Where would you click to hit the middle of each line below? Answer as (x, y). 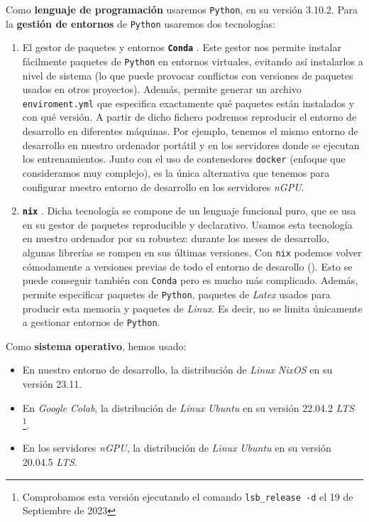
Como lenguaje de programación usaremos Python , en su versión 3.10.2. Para (182, 9)
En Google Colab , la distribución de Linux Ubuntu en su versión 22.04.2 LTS (188, 407)
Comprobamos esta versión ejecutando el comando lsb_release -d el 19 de (188, 496)
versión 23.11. (52, 383)
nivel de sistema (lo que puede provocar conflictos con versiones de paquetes (188, 75)
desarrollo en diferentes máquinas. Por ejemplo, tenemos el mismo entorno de (190, 131)
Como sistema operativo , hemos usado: (96, 346)
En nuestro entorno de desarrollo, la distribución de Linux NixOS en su (177, 370)
